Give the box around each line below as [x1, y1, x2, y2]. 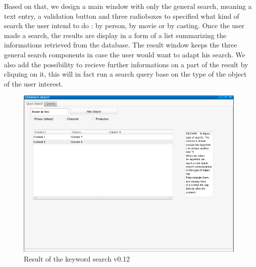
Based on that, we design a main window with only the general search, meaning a [4, 1, 252, 11]
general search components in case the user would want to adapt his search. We [4, 49, 246, 59]
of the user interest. [4, 78, 63, 89]
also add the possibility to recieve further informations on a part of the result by [4, 59, 248, 69]
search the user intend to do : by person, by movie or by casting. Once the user [4, 20, 245, 31]
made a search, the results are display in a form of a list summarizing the [4, 30, 227, 40]
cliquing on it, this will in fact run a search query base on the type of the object [4, 69, 247, 79]
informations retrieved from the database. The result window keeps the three [4, 40, 237, 50]
